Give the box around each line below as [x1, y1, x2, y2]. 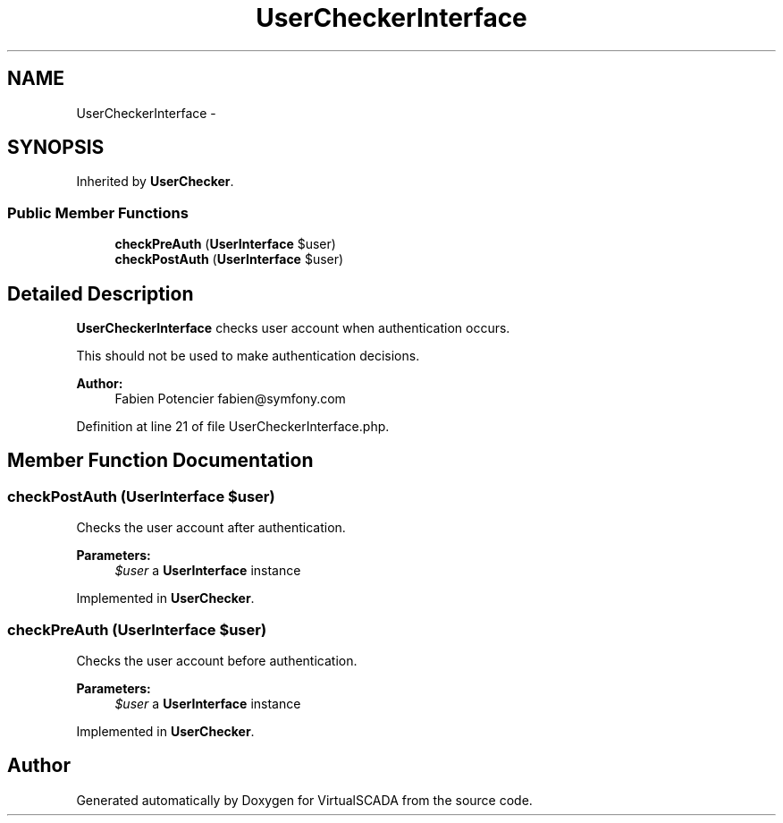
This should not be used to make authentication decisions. [76, 348, 420, 364]
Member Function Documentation [7, 449, 314, 472]
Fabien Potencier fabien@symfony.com [114, 391, 346, 407]
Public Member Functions [7, 203, 189, 222]
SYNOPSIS [7, 136, 105, 159]
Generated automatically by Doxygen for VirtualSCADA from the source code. [76, 792, 533, 808]
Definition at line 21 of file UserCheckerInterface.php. [76, 419, 390, 435]
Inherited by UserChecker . [76, 174, 234, 190]
